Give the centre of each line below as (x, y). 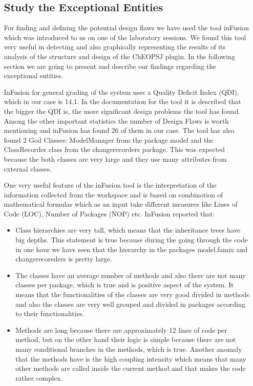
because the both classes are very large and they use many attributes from (116, 159)
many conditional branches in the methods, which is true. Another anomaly (129, 349)
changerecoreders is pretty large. (64, 259)
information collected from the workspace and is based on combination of (114, 194)
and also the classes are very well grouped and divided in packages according (130, 304)
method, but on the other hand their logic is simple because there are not (126, 339)
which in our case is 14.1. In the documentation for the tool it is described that (123, 101)
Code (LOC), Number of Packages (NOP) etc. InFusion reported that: (109, 213)
